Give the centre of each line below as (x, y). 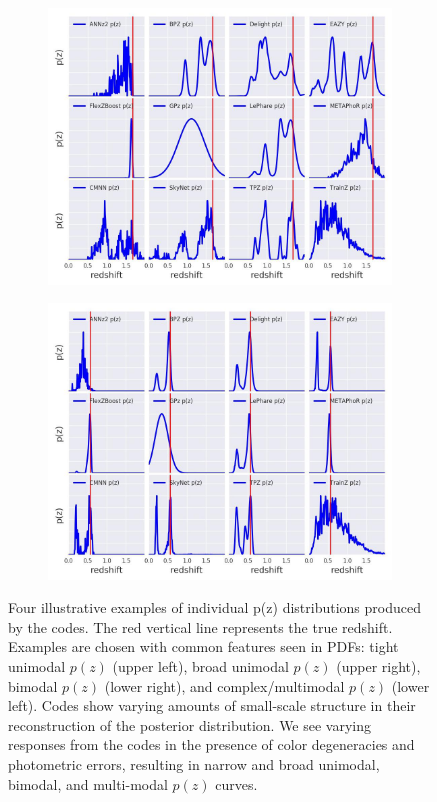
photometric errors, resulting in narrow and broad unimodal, (194, 764)
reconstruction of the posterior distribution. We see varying (190, 724)
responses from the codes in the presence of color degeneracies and (211, 744)
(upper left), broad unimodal (200, 666)
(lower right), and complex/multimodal (224, 685)
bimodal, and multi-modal (88, 783)
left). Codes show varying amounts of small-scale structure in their (212, 705)
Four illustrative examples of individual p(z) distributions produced (214, 607)
